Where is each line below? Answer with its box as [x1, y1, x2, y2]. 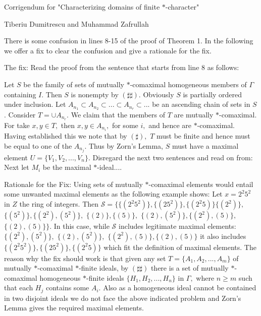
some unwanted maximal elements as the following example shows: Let [4, 188, 223, 199]
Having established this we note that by [4, 130, 127, 141]
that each [4, 282, 33, 293]
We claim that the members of [71, 109, 166, 120]
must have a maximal [172, 140, 239, 151]
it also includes [200, 230, 246, 241]
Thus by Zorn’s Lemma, [89, 140, 163, 151]
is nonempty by [71, 89, 119, 99]
